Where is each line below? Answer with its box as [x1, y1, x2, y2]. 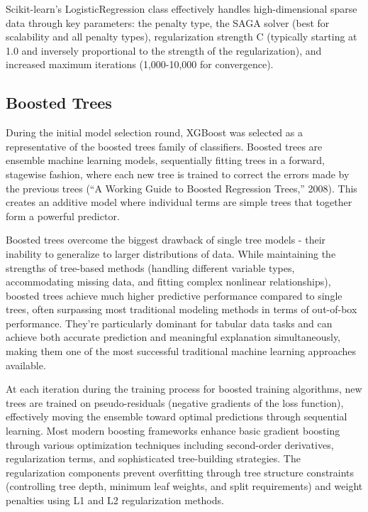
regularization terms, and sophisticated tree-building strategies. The [6, 451, 301, 466]
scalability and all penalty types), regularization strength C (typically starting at [6, 29, 357, 44]
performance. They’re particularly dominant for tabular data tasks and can [6, 315, 333, 330]
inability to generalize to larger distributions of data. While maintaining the [6, 246, 336, 261]
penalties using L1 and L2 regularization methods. [6, 493, 224, 508]
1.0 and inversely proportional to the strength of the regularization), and [6, 43, 322, 58]
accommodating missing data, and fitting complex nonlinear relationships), [6, 274, 331, 289]
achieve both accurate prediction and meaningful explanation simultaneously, [6, 329, 341, 344]
